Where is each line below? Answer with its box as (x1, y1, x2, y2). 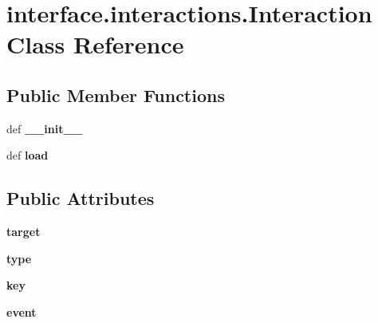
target (6, 223, 41, 240)
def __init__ (6, 120, 83, 136)
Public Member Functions (6, 82, 225, 107)
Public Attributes (6, 186, 155, 211)
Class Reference (6, 28, 184, 61)
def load (6, 147, 49, 163)
